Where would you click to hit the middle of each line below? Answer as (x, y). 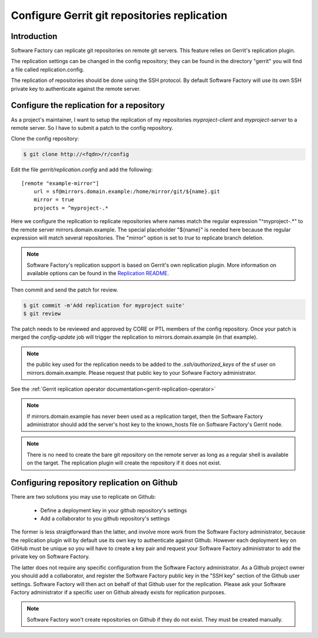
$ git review (42, 313)
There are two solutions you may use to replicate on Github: (83, 497)
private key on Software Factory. (50, 557)
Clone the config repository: (45, 139)
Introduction (34, 36)
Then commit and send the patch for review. (64, 290)
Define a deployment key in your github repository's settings (114, 510)
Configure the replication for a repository (88, 105)
